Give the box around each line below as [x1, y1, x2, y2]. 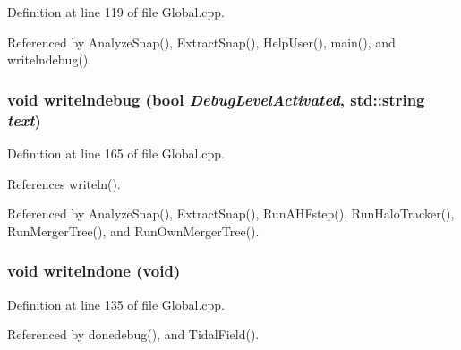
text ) [7, 108, 41, 131]
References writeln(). [7, 174, 121, 192]
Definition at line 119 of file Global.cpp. [7, 3, 225, 21]
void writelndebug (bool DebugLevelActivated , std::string [7, 88, 425, 110]
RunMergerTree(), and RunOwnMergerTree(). [7, 221, 260, 240]
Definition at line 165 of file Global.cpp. [7, 143, 225, 162]
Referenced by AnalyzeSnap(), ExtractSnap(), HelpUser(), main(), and [7, 32, 396, 51]
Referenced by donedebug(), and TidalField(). [7, 325, 260, 344]
